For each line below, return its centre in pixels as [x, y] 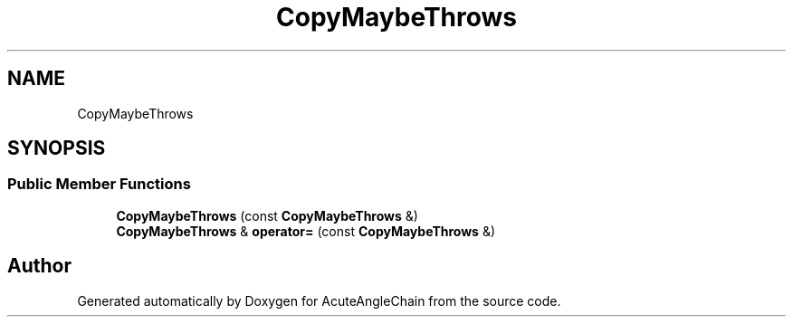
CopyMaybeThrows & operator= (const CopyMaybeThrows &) [306, 231]
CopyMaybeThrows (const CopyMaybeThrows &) [267, 215]
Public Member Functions [99, 184]
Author [39, 266]
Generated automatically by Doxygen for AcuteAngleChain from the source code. [319, 300]
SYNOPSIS [57, 148]
